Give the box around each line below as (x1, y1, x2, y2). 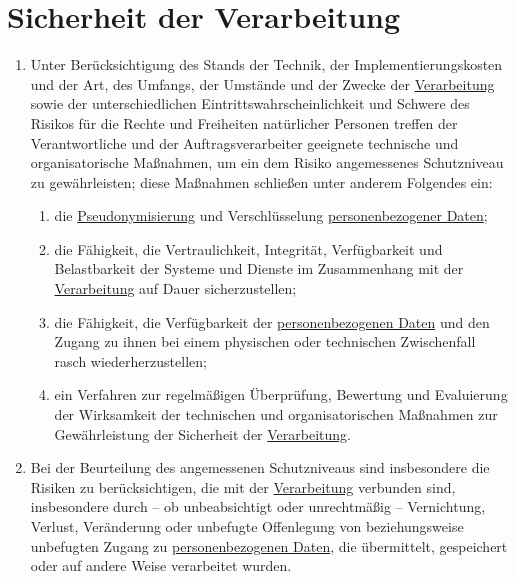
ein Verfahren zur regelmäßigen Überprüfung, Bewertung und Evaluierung (54, 384, 508, 405)
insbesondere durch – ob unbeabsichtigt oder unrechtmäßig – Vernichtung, (30, 496, 486, 517)
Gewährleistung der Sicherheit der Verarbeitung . (54, 423, 352, 444)
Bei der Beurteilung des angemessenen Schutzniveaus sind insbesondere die (30, 457, 490, 478)
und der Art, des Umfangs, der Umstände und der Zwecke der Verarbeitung (30, 73, 495, 94)
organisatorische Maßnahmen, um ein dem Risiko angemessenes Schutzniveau (30, 152, 504, 173)
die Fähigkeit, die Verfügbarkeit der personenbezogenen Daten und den (54, 311, 490, 332)
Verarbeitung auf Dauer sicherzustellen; (54, 278, 297, 299)
